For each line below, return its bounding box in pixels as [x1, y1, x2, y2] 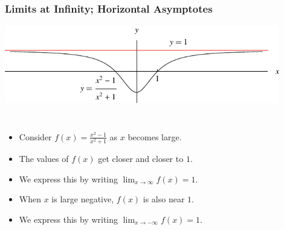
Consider [19, 130, 52, 143]
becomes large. [127, 130, 182, 143]
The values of [19, 152, 69, 165]
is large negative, [51, 193, 114, 205]
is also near [143, 193, 185, 205]
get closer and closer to [98, 152, 184, 165]
